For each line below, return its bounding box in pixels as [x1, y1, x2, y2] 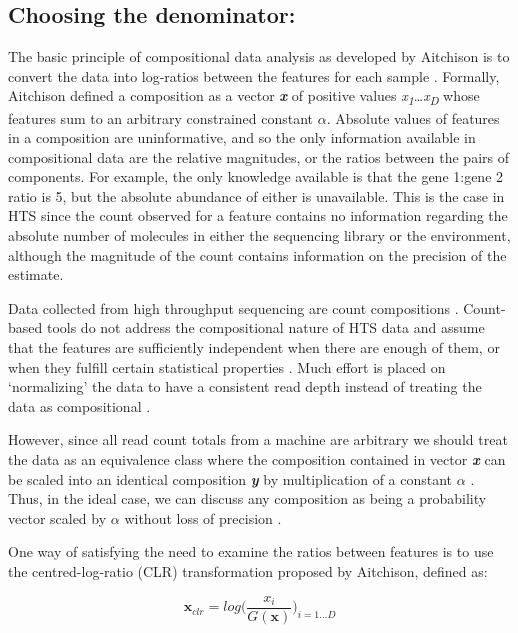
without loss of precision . [124, 507, 282, 528]
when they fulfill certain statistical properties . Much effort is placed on [8, 356, 446, 377]
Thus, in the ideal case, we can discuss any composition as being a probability [8, 488, 487, 509]
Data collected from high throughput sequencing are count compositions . [8, 297, 459, 318]
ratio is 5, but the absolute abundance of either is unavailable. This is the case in [8, 185, 505, 206]
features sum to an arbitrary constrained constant [8, 107, 314, 128]
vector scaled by [8, 507, 107, 528]
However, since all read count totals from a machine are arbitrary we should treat [8, 429, 508, 450]
